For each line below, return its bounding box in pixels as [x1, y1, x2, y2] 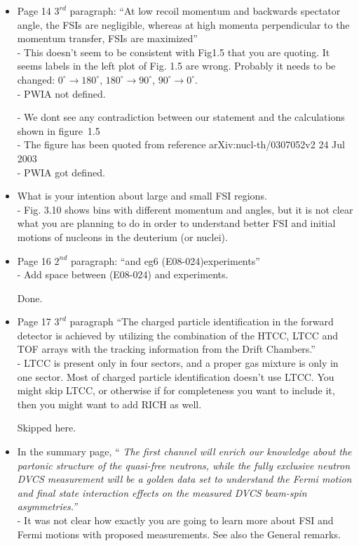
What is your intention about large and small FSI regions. [17, 188, 267, 203]
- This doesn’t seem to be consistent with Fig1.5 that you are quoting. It [17, 44, 330, 59]
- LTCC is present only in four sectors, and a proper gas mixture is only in [17, 356, 339, 370]
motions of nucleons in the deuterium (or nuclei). [17, 229, 228, 244]
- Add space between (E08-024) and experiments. [17, 267, 229, 282]
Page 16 [17, 253, 51, 268]
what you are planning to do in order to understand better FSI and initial [17, 216, 336, 230]
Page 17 [17, 314, 51, 329]
